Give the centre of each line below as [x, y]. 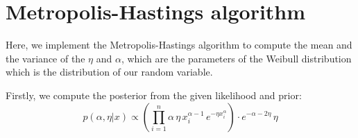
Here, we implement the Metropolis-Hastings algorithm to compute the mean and [179, 45]
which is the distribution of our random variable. [109, 72]
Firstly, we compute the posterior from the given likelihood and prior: [154, 95]
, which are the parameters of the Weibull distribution [236, 58]
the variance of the [45, 58]
